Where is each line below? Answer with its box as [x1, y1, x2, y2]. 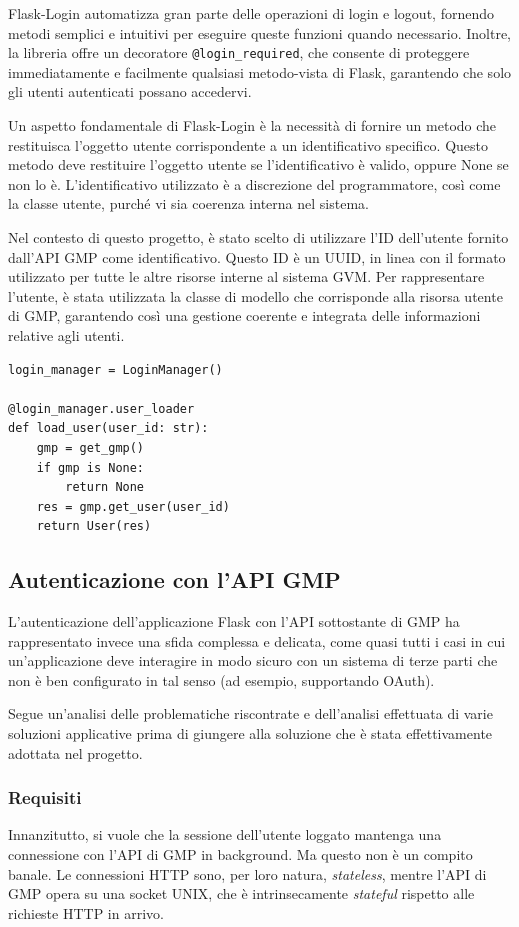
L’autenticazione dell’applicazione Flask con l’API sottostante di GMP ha [8, 611, 460, 632]
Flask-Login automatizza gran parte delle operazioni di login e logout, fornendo [8, 3, 494, 23]
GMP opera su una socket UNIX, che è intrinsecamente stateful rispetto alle [8, 883, 475, 904]
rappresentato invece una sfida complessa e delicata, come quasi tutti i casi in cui [8, 630, 506, 651]
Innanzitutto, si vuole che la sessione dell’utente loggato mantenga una [8, 824, 442, 845]
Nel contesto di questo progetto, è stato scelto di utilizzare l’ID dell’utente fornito [8, 227, 509, 247]
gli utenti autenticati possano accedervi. [8, 81, 252, 102]
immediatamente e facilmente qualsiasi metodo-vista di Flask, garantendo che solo [8, 61, 512, 82]
